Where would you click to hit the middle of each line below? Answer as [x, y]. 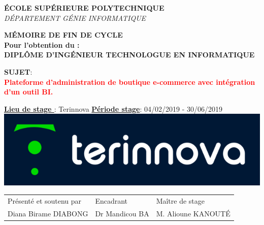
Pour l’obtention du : [42, 44]
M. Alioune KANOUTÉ [193, 214]
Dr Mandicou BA [122, 214]
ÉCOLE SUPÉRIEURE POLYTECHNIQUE [84, 8]
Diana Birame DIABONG [48, 214]
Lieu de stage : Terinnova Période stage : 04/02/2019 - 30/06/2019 [113, 108]
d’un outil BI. [29, 92]
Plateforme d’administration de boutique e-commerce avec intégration [130, 82]
